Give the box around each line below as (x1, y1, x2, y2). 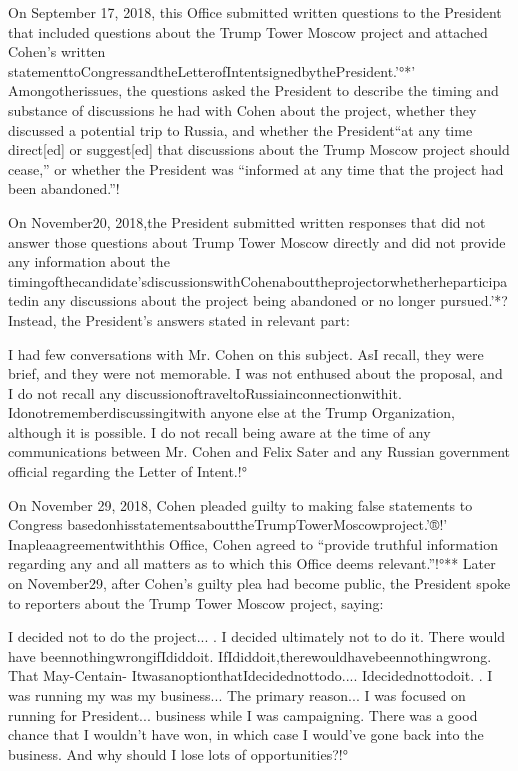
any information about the (8, 251, 170, 272)
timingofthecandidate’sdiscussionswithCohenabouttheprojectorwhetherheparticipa (8, 270, 508, 291)
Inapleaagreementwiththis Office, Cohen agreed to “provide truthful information (8, 533, 498, 554)
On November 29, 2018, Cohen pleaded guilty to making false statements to (8, 494, 473, 515)
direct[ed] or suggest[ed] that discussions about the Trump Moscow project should (8, 139, 510, 160)
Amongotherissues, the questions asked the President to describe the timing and (8, 80, 499, 101)
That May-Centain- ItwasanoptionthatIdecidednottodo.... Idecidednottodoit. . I (8, 665, 493, 686)
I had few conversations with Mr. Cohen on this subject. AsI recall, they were (8, 343, 484, 364)
